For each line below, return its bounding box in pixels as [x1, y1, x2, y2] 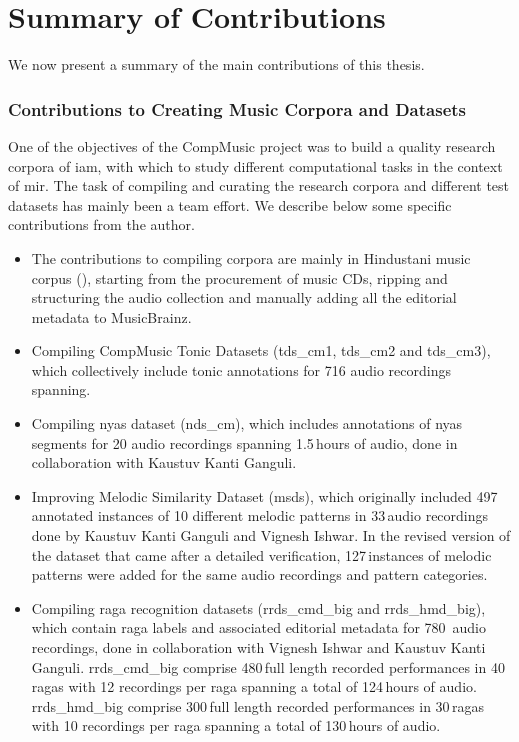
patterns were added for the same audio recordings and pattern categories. [31, 564, 488, 585]
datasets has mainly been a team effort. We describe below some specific [8, 194, 452, 215]
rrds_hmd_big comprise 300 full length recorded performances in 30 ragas [31, 695, 484, 716]
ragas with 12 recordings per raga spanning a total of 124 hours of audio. [31, 676, 477, 697]
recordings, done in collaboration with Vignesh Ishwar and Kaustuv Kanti [31, 637, 486, 657]
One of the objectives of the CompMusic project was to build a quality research [8, 135, 496, 156]
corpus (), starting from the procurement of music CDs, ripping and [31, 267, 448, 288]
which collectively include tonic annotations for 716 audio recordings [31, 359, 451, 380]
